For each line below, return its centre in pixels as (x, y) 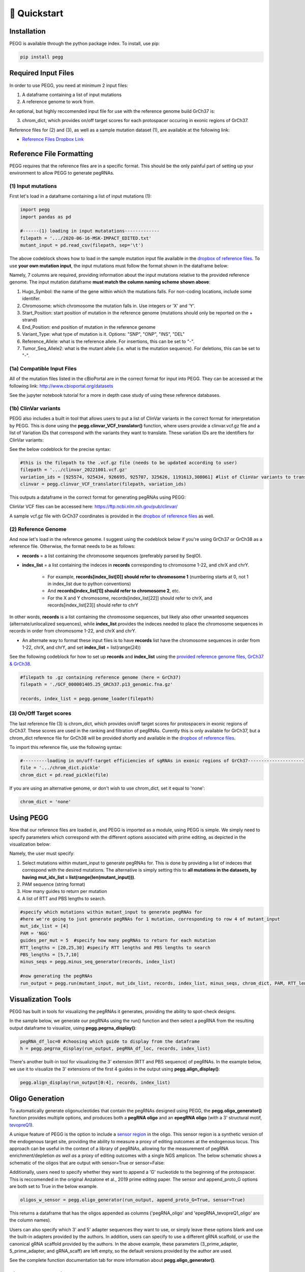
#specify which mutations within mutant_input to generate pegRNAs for (111, 912)
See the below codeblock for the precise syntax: (60, 449)
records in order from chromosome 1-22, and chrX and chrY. (73, 631)
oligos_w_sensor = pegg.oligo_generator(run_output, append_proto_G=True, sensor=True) (133, 1200)
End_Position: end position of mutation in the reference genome (89, 327)
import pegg (35, 210)
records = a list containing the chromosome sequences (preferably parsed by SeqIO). (112, 556)
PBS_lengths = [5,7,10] (50, 955)
